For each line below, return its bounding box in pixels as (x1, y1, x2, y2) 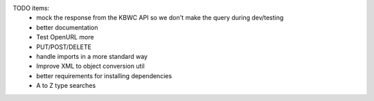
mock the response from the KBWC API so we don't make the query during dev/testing (36, 14, 284, 22)
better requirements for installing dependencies (36, 71, 172, 80)
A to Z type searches (36, 82, 96, 90)
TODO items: (12, 4, 50, 12)
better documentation (36, 23, 98, 31)
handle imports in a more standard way (36, 52, 148, 60)
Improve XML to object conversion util (36, 62, 145, 71)
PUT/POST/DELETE (36, 42, 91, 51)
